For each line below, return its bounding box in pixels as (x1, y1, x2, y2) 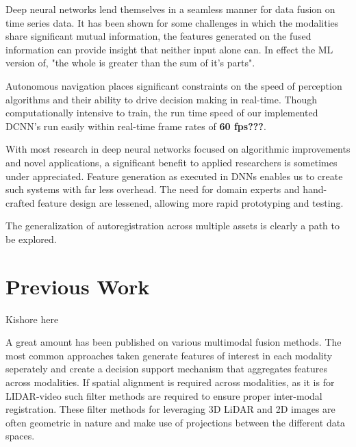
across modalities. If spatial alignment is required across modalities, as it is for (5, 375, 335, 389)
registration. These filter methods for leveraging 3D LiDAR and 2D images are (5, 402, 335, 416)
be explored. (5, 231, 57, 246)
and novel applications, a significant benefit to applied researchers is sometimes (5, 155, 338, 169)
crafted (5, 195, 35, 209)
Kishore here (5, 311, 59, 326)
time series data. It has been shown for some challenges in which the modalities (5, 15, 339, 29)
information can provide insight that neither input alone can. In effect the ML (5, 42, 333, 56)
